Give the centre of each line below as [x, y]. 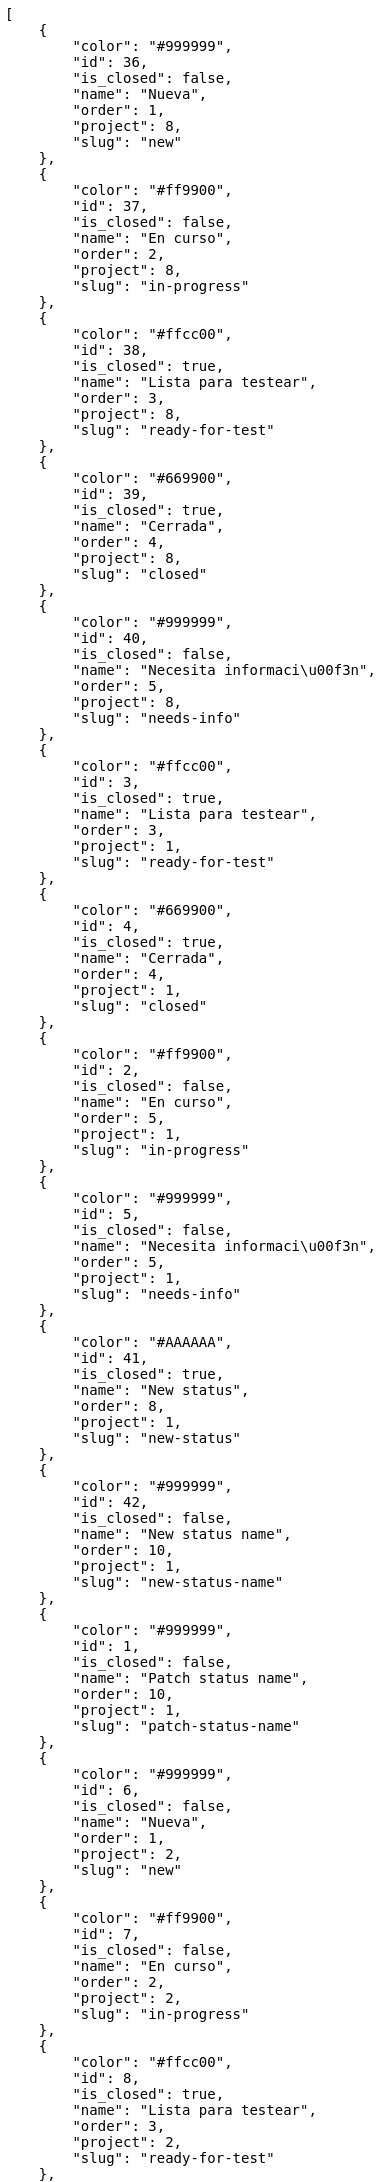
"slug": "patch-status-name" [186, 1726]
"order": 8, [119, 1406]
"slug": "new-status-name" [178, 1582]
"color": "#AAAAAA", [152, 1342]
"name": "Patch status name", [190, 1678]
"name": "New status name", [182, 1534]
